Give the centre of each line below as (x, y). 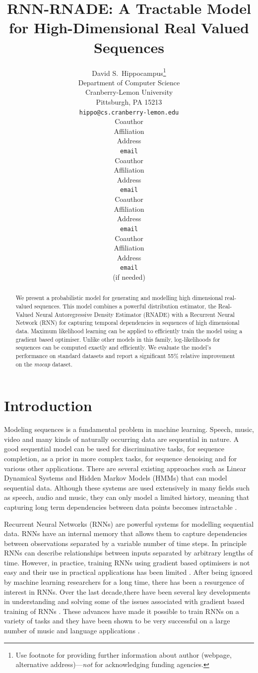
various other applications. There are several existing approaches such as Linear (125, 468)
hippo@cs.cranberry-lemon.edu (129, 112)
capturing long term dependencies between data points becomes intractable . (121, 507)
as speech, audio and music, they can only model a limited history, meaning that (127, 497)
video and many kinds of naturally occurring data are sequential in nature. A (122, 439)
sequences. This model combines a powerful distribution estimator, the (125, 306)
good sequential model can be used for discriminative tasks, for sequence (114, 449)
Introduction (48, 405)
